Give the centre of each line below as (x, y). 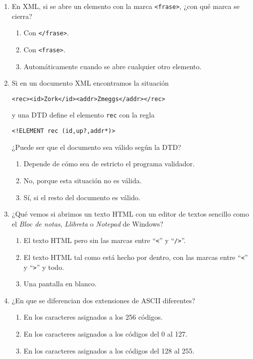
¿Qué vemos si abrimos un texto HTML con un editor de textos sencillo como (130, 214)
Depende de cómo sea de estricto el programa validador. (109, 164)
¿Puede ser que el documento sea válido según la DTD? (96, 147)
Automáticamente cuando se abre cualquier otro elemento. (113, 66)
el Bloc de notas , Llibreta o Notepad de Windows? (87, 223)
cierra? (22, 16)
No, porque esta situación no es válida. (83, 180)
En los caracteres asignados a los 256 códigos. (93, 317)
